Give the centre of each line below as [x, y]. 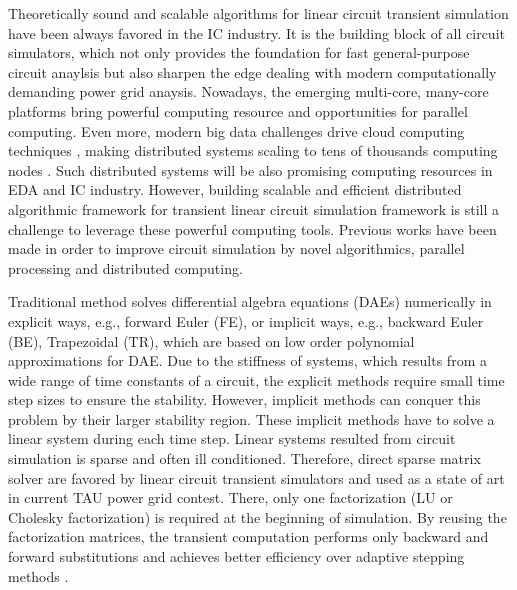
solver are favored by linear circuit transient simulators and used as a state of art [256, 477]
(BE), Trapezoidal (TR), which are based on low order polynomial [211, 340]
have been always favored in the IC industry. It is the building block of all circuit [256, 32]
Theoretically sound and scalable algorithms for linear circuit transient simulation [258, 13]
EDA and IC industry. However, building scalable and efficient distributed [235, 189]
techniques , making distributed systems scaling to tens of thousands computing [253, 150]
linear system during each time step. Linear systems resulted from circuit [232, 438]
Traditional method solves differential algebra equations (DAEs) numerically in [250, 301]
